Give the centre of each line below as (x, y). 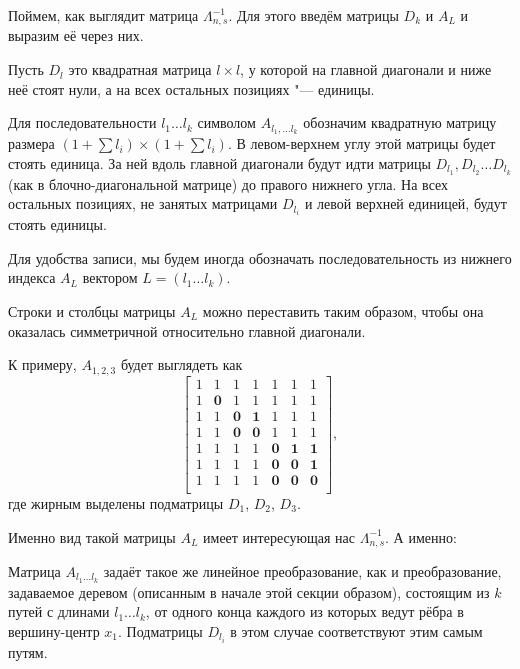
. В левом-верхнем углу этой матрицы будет (361, 143)
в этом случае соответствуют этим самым (356, 631)
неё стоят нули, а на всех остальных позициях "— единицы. (191, 88)
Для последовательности (82, 122)
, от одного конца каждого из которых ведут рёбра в (304, 611)
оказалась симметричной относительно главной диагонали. (187, 330)
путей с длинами (59, 611)
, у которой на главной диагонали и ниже (366, 69)
